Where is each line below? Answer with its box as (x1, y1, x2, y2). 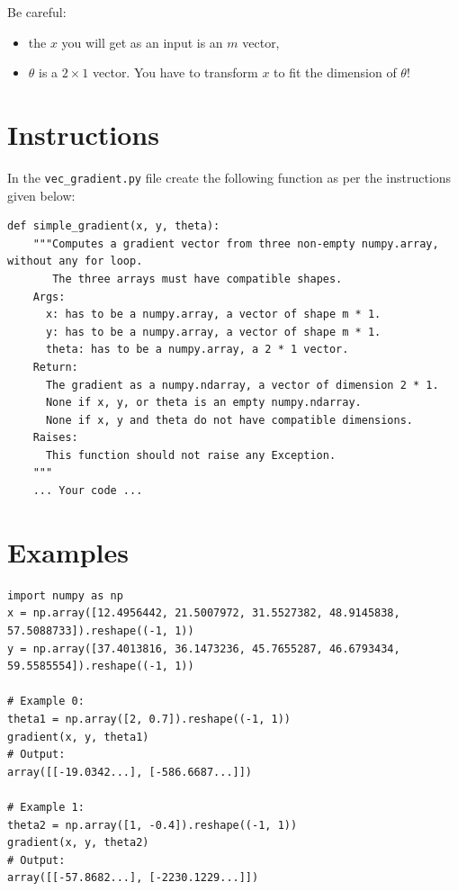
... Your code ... (32, 484, 143, 498)
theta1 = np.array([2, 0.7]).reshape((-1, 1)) (7, 712, 291, 725)
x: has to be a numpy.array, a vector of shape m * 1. (45, 308, 382, 321)
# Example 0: (7, 695, 85, 708)
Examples (7, 533, 129, 570)
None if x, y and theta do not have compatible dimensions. (45, 413, 414, 427)
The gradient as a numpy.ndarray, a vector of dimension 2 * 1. (45, 378, 439, 391)
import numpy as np (7, 589, 123, 602)
